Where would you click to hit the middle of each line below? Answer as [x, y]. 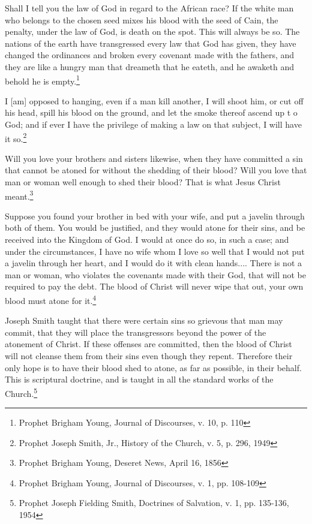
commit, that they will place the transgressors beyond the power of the [136, 332]
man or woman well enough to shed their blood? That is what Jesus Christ [143, 182]
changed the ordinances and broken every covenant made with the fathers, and [150, 55]
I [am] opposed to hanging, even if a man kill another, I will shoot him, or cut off [154, 100]
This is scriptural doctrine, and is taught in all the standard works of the [139, 379]
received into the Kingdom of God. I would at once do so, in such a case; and [147, 240]
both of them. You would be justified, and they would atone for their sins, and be [155, 228]
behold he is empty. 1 [42, 80]
